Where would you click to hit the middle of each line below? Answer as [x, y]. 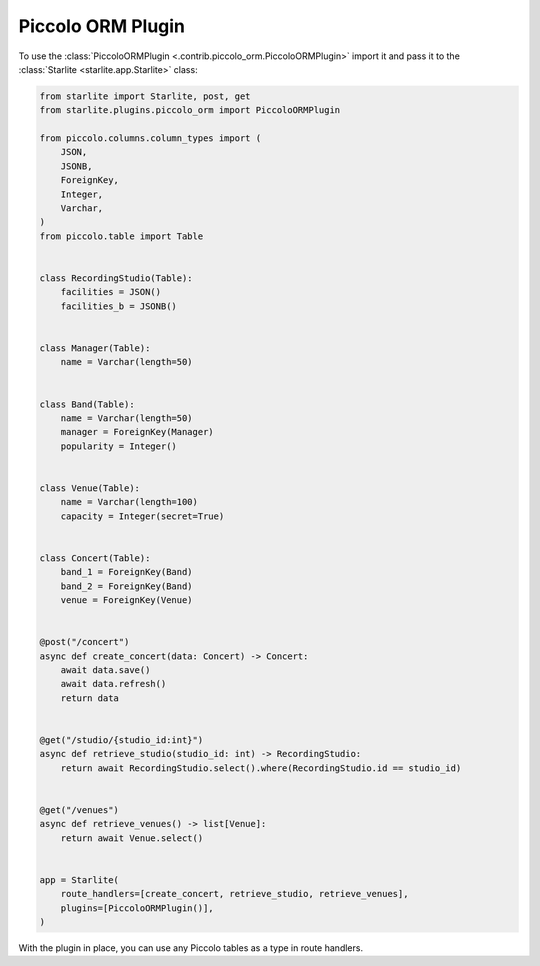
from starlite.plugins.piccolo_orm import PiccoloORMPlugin [190, 110]
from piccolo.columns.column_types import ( [150, 138]
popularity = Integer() [118, 446]
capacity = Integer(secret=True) [142, 516]
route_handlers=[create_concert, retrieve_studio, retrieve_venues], [234, 894]
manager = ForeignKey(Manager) [137, 432]
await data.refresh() [113, 684]
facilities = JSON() [111, 292]
